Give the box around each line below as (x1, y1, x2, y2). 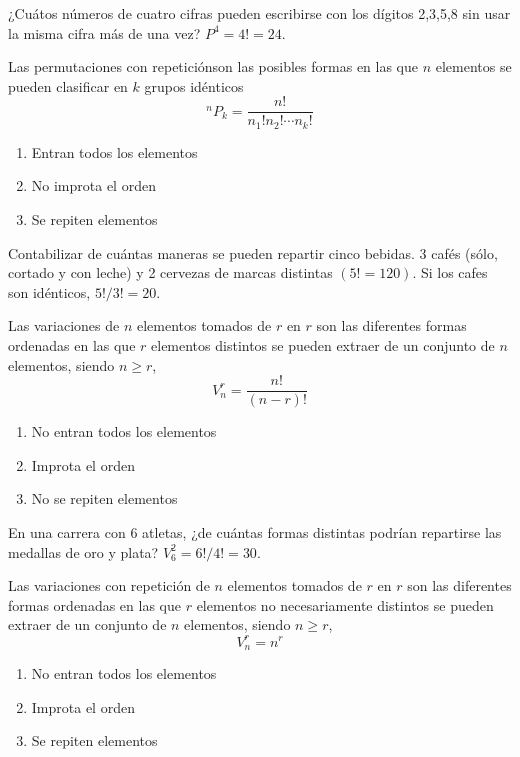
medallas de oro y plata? (8, 541, 159, 562)
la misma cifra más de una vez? (8, 22, 201, 43)
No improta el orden (31, 175, 156, 196)
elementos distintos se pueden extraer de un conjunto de (151, 335, 495, 356)
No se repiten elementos (31, 488, 178, 509)
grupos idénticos (144, 75, 244, 96)
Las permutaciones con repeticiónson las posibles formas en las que (8, 56, 419, 77)
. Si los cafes (412, 262, 488, 283)
